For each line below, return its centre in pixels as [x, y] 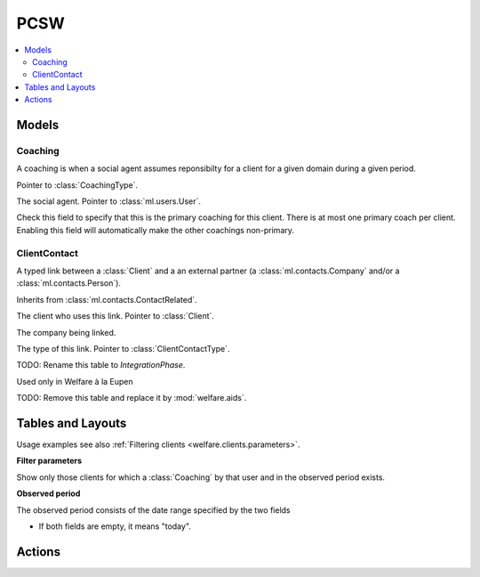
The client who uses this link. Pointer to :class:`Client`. [116, 316]
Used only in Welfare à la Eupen [75, 381]
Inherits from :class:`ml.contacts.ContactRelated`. [107, 299]
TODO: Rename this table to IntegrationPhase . [101, 365]
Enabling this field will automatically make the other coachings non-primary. [156, 230]
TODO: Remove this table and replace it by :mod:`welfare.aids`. [132, 398]
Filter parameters [49, 461]
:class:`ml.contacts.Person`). [69, 283]
